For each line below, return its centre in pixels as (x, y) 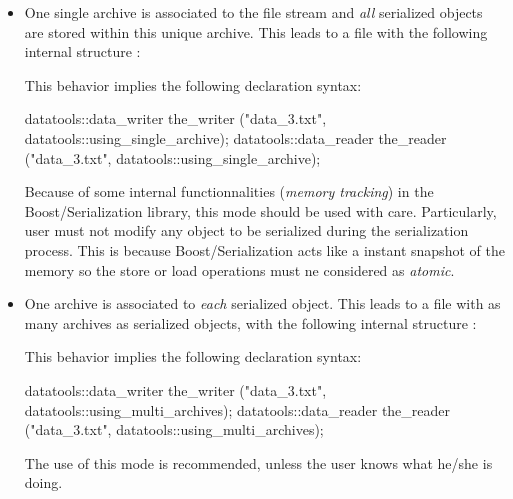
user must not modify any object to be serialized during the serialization (246, 230)
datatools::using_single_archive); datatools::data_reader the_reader (235, 137)
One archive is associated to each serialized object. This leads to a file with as (262, 303)
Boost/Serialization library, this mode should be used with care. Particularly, (260, 210)
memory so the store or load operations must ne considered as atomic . (239, 269)
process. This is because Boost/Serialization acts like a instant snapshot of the (264, 249)
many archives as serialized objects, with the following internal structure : (250, 322)
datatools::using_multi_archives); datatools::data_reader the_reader (237, 409)
